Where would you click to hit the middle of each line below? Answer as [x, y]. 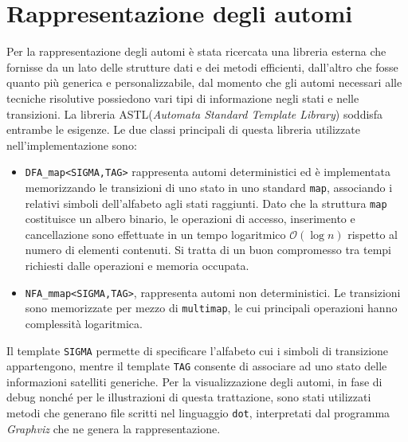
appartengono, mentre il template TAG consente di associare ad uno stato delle [197, 366]
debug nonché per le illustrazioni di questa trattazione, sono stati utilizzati [189, 397]
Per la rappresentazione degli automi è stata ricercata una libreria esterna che [196, 51]
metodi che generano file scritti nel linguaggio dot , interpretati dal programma [198, 413]
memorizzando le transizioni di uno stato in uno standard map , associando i [209, 187]
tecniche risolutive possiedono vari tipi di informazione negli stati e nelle [183, 98]
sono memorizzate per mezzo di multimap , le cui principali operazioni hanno [211, 308]
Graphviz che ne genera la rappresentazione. [114, 428]
